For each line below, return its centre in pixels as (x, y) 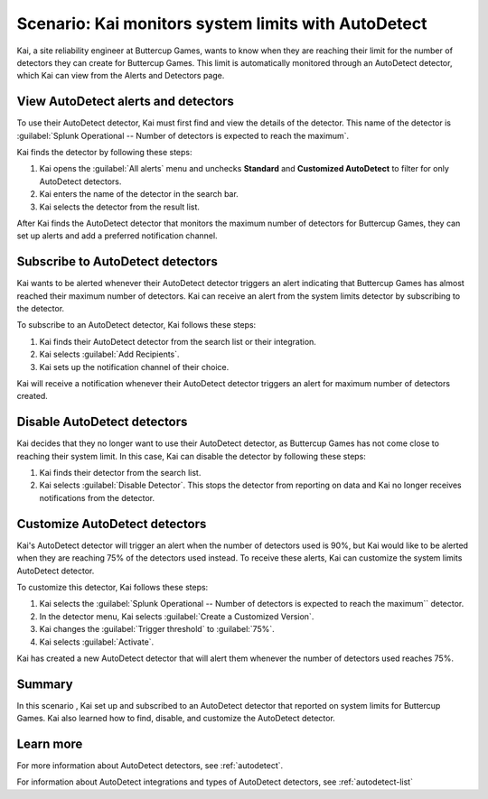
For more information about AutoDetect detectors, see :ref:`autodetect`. (150, 766)
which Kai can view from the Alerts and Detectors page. (121, 76)
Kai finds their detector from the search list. (120, 473)
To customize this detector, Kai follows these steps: (113, 587)
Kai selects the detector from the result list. (120, 207)
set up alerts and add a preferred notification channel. (117, 236)
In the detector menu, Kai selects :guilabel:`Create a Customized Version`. (177, 616)
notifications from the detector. (97, 497)
